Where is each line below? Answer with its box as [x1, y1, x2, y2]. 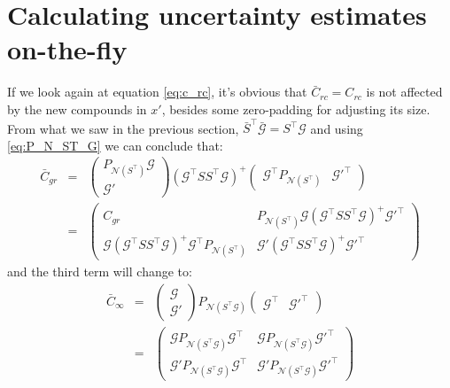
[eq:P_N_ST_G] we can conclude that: [7, 136, 223, 154]
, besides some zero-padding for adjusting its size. [161, 99, 431, 118]
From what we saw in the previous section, [7, 119, 239, 137]
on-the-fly [7, 31, 128, 67]
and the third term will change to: [7, 262, 192, 281]
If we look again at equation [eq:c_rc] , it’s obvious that [7, 82, 307, 101]
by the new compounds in [7, 99, 147, 118]
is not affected [366, 82, 443, 101]
